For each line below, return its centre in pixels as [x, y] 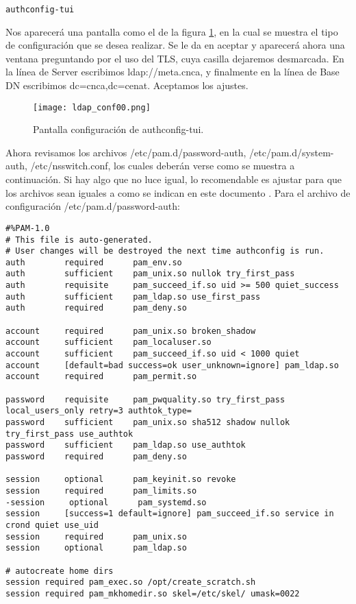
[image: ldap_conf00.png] [92, 107]
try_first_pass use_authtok [69, 434]
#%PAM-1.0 [28, 228]
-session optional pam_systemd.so [106, 502]
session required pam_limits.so [101, 491]
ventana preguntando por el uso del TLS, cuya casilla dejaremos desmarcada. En [175, 58]
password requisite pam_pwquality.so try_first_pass [145, 399]
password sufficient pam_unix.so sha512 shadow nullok [148, 422]
